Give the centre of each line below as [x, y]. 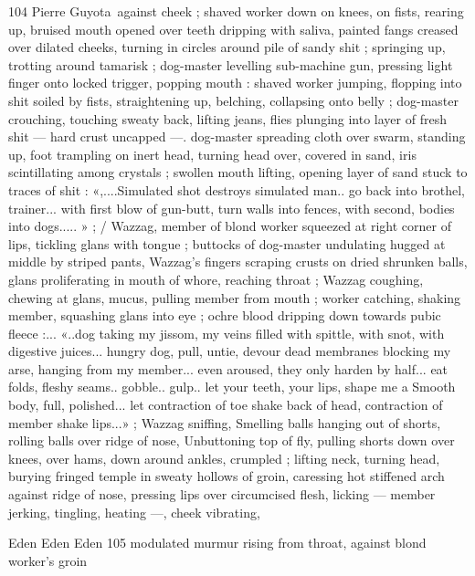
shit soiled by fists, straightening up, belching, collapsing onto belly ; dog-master [233, 100]
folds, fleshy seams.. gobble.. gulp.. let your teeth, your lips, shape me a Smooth [232, 387]
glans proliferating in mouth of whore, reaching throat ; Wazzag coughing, [216, 279]
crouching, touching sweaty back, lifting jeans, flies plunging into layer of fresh [227, 118]
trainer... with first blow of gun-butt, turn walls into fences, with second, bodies [232, 208]
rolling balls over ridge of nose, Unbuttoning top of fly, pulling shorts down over [232, 440]
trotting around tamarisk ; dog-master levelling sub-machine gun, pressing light [231, 64]
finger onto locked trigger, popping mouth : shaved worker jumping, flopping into [235, 83]
